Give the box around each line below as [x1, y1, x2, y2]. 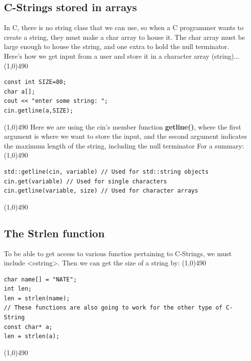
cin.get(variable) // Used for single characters [4, 178, 167, 185]
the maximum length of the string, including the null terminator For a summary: [4, 140, 244, 150]
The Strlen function [4, 225, 105, 240]
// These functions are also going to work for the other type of [4, 304, 223, 312]
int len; [4, 285, 32, 293]
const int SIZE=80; [4, 79, 66, 86]
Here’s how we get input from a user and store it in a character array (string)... [4, 50, 240, 61]
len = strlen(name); [4, 295, 70, 302]
